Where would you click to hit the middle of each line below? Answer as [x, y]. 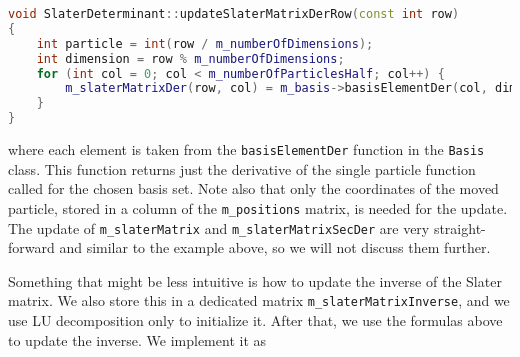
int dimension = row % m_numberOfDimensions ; [190, 58]
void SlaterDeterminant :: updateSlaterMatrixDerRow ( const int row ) [234, 14]
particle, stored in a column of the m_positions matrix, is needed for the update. [258, 207]
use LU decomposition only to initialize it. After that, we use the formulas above [255, 320]
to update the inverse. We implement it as [137, 339]
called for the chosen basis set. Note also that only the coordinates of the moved [253, 188]
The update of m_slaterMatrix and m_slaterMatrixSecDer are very [219, 227]
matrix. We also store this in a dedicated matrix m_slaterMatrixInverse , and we [259, 300]
